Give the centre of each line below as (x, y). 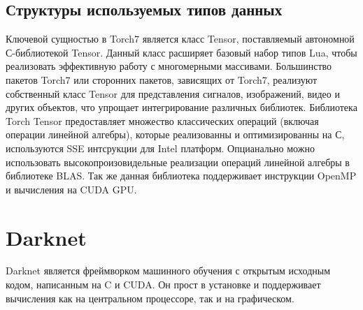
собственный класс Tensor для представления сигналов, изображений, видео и (173, 93)
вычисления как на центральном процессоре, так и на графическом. (150, 298)
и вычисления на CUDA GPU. (71, 189)
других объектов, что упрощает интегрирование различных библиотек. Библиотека (181, 107)
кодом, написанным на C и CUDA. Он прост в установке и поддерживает (163, 285)
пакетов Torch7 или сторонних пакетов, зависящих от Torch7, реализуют (162, 79)
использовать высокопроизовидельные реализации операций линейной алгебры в (178, 162)
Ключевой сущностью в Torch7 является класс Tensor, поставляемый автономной (180, 39)
